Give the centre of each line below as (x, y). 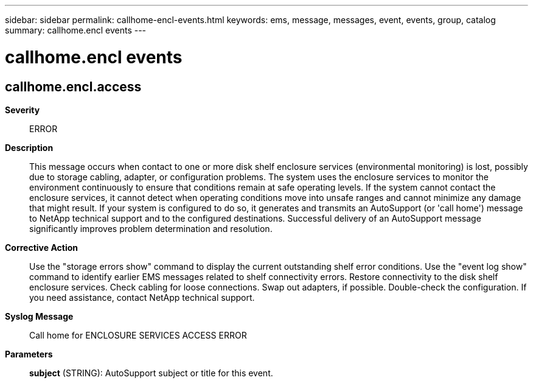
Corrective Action (41, 247)
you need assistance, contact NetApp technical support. (142, 297)
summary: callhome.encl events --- (76, 30)
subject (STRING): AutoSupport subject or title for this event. (151, 373)
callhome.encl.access (73, 86)
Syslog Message (39, 316)
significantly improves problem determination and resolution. (151, 228)
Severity (23, 110)
